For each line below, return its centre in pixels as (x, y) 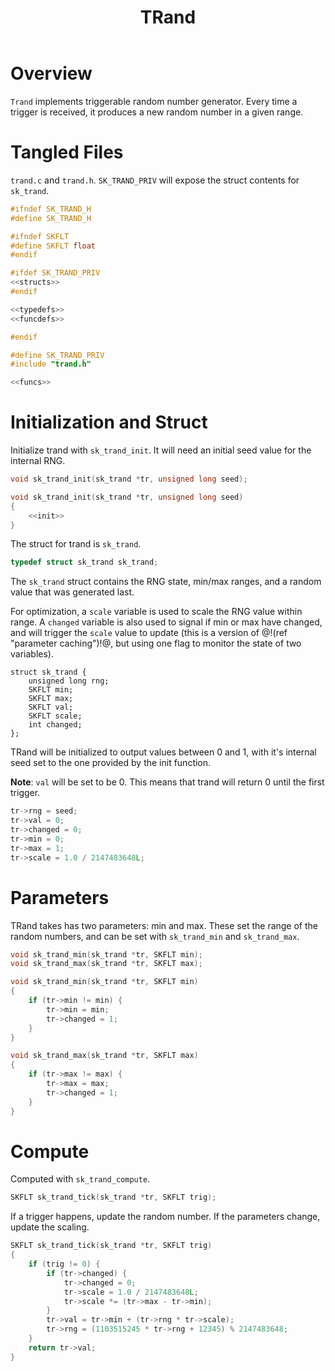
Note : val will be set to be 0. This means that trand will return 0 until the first (167, 782)
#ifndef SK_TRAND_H (51, 209)
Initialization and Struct (109, 422)
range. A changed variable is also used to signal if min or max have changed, (166, 622)
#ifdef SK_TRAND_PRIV (55, 273)
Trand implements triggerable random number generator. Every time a (154, 101)
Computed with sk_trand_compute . (80, 1179)
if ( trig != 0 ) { (64, 1264)
